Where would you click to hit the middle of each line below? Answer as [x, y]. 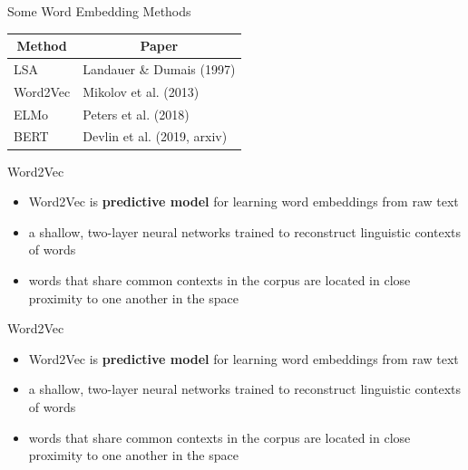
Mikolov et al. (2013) [141, 91]
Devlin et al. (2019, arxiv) [155, 136]
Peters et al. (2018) [136, 114]
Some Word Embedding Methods [99, 11]
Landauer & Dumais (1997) [159, 68]
